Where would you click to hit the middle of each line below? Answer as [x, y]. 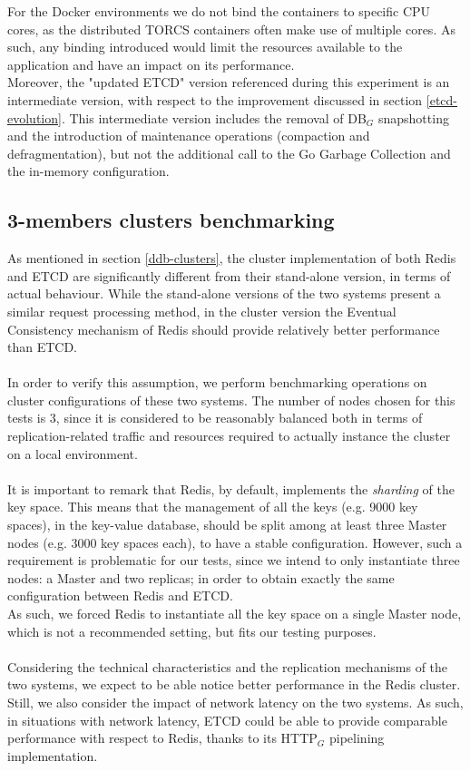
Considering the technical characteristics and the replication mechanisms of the [228, 666]
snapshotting [413, 117]
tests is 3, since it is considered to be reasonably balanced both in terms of [215, 418]
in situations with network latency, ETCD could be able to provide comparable [227, 720]
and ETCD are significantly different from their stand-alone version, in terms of [229, 275]
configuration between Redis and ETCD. [120, 595]
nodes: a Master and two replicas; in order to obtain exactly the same [201, 577]
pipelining [357, 738]
